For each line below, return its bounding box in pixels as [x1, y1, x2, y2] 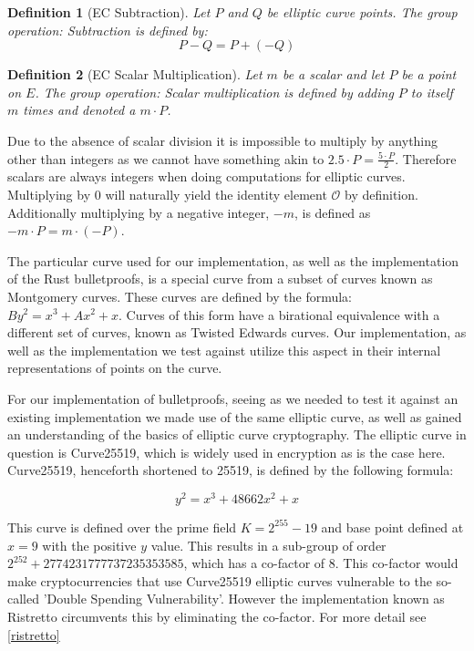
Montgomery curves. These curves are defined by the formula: [7, 286, 353, 305]
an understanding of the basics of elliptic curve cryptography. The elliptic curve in [7, 425, 467, 444]
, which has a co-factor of [183, 553, 325, 573]
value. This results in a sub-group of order [150, 535, 386, 554]
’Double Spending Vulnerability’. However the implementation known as [43, 589, 445, 608]
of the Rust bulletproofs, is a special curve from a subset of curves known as [7, 269, 433, 288]
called [7, 589, 39, 608]
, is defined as [294, 202, 371, 222]
